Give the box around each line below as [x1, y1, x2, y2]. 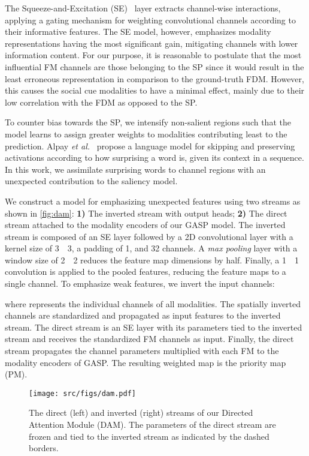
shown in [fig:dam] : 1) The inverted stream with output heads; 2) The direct [5, 206, 287, 219]
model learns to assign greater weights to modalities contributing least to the [5, 127, 287, 140]
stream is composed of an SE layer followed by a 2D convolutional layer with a [5, 230, 293, 242]
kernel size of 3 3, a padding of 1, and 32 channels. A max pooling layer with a [5, 242, 298, 254]
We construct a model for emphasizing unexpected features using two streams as [5, 194, 301, 207]
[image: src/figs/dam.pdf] [29, 389, 136, 398]
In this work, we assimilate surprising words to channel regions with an [5, 163, 266, 175]
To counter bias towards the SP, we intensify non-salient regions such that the [5, 116, 291, 128]
